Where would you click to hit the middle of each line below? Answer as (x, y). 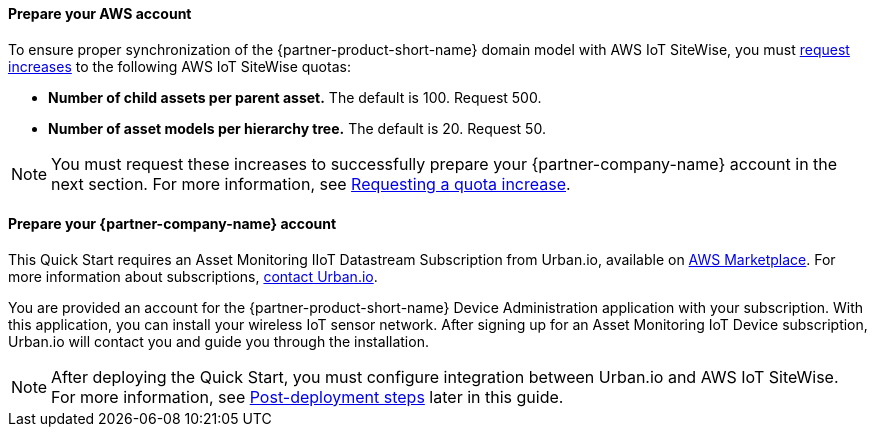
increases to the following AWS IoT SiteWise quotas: (179, 66)
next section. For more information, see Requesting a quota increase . (311, 183)
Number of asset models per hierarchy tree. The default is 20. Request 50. (297, 128)
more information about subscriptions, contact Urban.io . (193, 276)
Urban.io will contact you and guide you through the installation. (218, 341)
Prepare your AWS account (100, 13)
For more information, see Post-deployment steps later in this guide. (307, 396)
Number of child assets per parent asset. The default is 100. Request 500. (295, 97)
